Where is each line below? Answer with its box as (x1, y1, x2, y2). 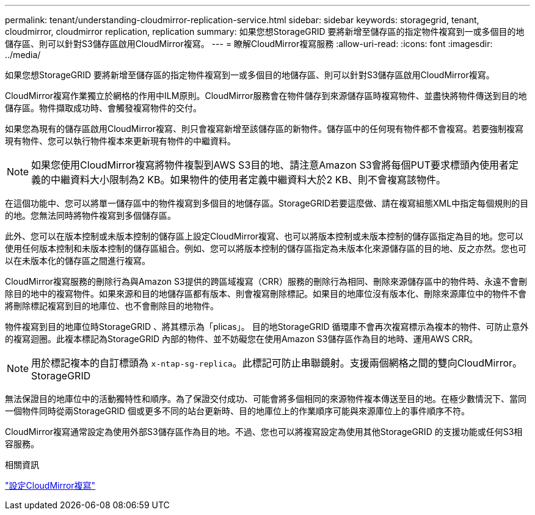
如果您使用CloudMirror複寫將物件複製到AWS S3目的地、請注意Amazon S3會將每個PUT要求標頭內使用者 (31, 159, 509, 171)
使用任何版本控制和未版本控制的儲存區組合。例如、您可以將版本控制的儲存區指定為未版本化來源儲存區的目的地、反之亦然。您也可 (5, 243, 526, 254)
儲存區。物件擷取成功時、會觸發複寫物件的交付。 (5, 103, 202, 113)
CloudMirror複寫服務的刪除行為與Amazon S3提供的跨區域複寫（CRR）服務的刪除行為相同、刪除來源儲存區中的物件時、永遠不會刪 (5, 276, 527, 287)
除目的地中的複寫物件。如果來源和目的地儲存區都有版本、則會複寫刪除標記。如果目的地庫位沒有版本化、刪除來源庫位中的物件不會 (5, 288, 526, 299)
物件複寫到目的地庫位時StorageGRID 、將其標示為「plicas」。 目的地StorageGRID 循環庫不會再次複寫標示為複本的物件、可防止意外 (5, 321, 529, 332)
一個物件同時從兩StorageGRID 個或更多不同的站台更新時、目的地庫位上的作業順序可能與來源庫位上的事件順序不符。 (5, 406, 470, 416)
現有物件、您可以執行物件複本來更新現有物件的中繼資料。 (5, 136, 236, 146)
